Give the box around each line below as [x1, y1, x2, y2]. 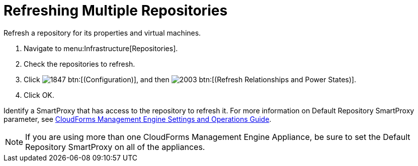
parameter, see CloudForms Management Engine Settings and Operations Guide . [4, 114, 272, 123]
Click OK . [24, 90, 54, 99]
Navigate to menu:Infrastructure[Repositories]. [24, 44, 178, 53]
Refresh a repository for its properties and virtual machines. [4, 28, 201, 37]
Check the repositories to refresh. [24, 59, 135, 68]
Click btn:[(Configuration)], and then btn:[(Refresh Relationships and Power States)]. [24, 75, 356, 84]
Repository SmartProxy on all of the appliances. [25, 141, 205, 152]
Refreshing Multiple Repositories [4, 2, 228, 19]
